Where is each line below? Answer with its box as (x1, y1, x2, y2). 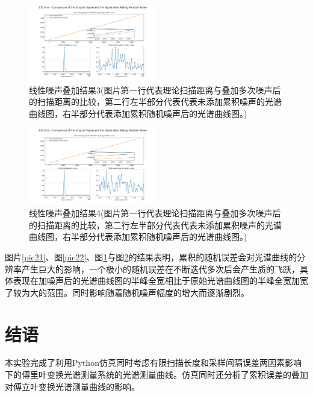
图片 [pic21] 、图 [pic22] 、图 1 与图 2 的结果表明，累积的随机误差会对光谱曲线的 (5, 250, 297, 263)
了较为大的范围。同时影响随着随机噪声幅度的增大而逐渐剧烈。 (5, 286, 249, 298)
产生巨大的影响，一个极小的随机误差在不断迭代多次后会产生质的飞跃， (21, 262, 300, 275)
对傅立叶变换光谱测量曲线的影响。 (5, 380, 140, 392)
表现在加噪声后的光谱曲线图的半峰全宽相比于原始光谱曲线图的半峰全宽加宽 (13, 274, 308, 287)
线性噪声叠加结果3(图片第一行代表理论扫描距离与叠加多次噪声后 (29, 83, 281, 96)
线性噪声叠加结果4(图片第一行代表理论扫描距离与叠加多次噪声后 (29, 207, 281, 219)
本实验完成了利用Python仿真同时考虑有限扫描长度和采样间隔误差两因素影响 (5, 356, 302, 369)
